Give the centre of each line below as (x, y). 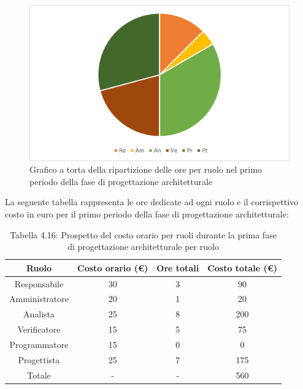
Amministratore (39, 299)
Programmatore (39, 345)
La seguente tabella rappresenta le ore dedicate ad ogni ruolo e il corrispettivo (152, 202)
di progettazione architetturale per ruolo (143, 247)
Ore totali (178, 267)
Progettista (39, 359)
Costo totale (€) (243, 267)
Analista (39, 314)
